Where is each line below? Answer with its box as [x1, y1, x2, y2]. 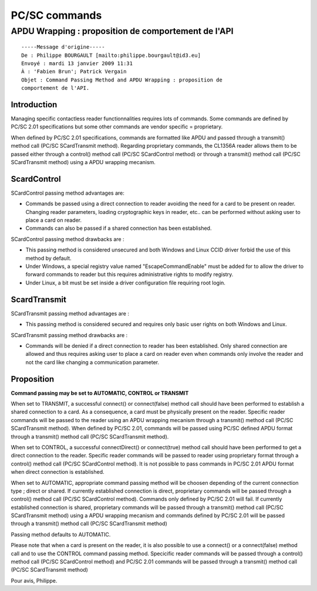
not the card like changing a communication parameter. [25, 358, 160, 366]
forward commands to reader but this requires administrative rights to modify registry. [25, 271, 234, 278]
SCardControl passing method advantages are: [11, 189, 124, 196]
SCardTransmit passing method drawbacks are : [11, 331, 128, 338]
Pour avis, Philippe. [11, 577, 58, 584]
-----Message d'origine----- [21, 44, 105, 50]
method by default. [25, 254, 72, 261]
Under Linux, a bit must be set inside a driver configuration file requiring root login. [25, 279, 226, 286]
